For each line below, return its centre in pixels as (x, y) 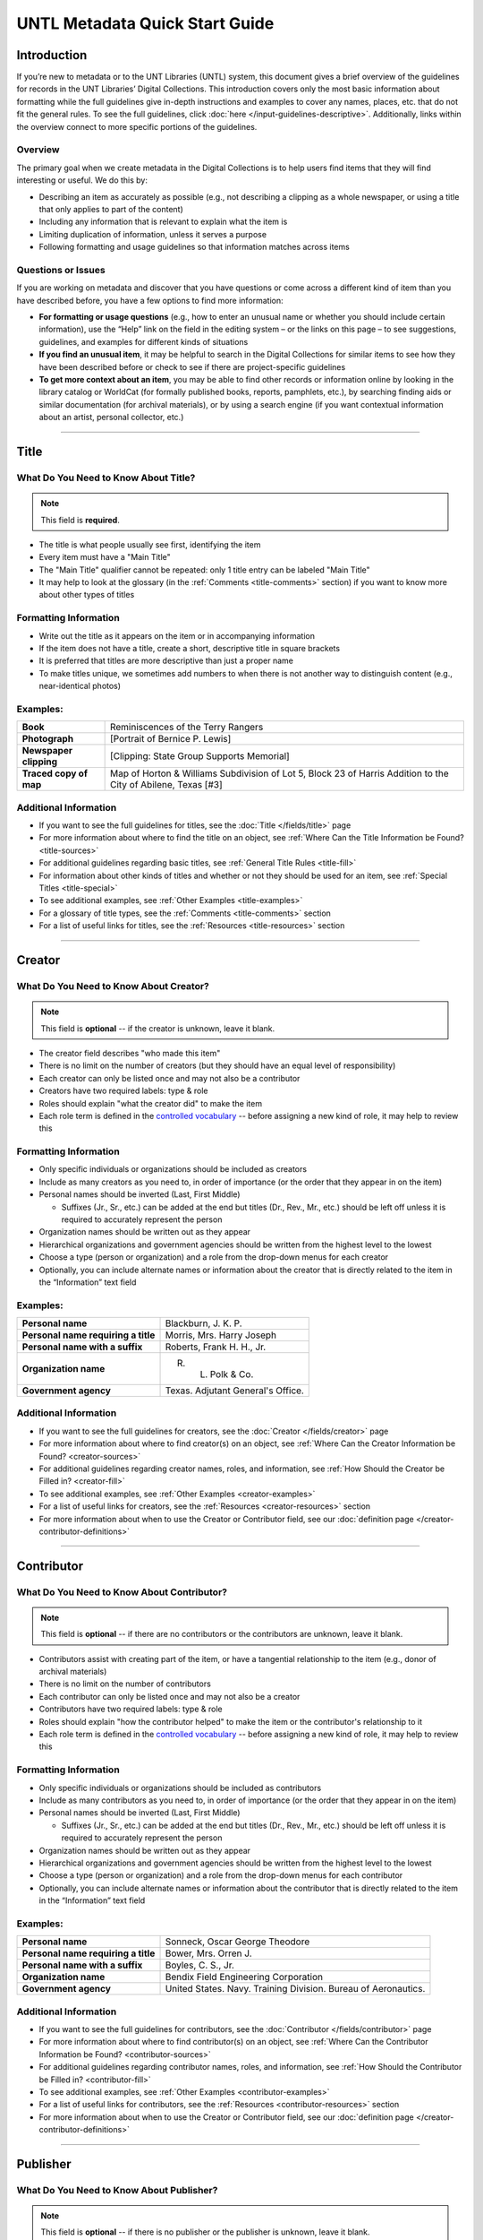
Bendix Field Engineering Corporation (244, 1977)
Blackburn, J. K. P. (203, 1323)
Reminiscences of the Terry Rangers (186, 728)
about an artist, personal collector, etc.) (111, 418)
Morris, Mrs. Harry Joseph (221, 1335)
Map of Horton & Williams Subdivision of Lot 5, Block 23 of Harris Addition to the (279, 773)
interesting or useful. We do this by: (82, 180)
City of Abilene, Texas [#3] (166, 785)
